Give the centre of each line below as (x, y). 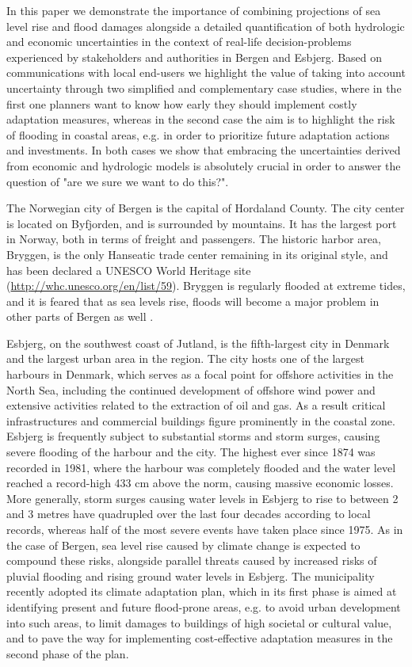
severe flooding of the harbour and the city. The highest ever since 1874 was (191, 452)
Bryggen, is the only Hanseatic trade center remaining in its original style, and (197, 254)
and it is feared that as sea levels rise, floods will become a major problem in (193, 301)
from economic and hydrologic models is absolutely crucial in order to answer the (204, 165)
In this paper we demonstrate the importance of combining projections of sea (194, 10)
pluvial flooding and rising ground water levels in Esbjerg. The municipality (191, 576)
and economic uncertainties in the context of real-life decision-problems (179, 42)
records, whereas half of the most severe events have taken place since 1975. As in (205, 529)
